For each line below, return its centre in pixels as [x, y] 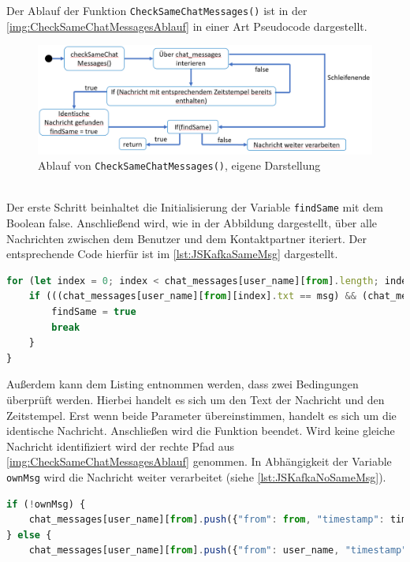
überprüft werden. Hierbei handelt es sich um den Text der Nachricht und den [196, 399]
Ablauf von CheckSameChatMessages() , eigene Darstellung [179, 165]
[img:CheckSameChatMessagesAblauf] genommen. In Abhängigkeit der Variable [199, 461]
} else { [29, 535]
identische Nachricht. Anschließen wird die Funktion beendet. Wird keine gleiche [201, 431]
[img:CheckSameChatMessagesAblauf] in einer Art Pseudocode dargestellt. [187, 26]
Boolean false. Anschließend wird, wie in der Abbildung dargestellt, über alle [192, 223]
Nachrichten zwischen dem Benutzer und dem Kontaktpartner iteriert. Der [186, 238]
